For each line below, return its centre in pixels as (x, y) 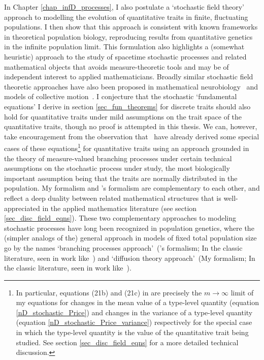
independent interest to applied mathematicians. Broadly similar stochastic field (129, 77)
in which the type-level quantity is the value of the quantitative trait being (132, 332)
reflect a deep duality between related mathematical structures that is (113, 198)
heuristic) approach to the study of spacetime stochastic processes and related (125, 56)
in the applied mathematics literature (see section (120, 208)
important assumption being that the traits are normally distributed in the (121, 178)
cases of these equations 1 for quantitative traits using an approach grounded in (127, 147)
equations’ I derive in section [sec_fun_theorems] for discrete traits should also (127, 106)
